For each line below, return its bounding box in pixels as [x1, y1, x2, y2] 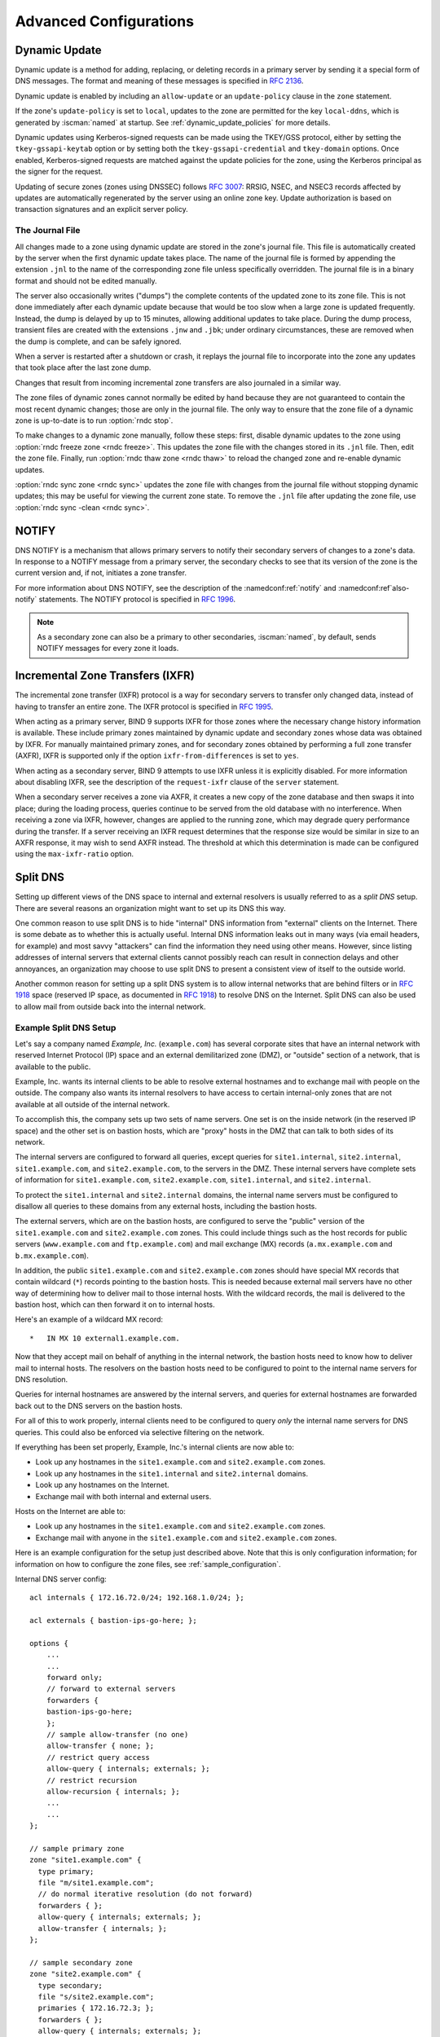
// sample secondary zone [29, 1958, 134, 1967]
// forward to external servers [46, 1684, 176, 1694]
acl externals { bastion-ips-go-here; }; [29, 1616, 197, 1626]
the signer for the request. [15, 167, 103, 177]
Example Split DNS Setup [15, 1022, 117, 1033]
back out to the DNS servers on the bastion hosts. [15, 1401, 183, 1410]
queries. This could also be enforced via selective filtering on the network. [15, 1427, 265, 1437]
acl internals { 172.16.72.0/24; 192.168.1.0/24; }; [29, 1593, 244, 1603]
